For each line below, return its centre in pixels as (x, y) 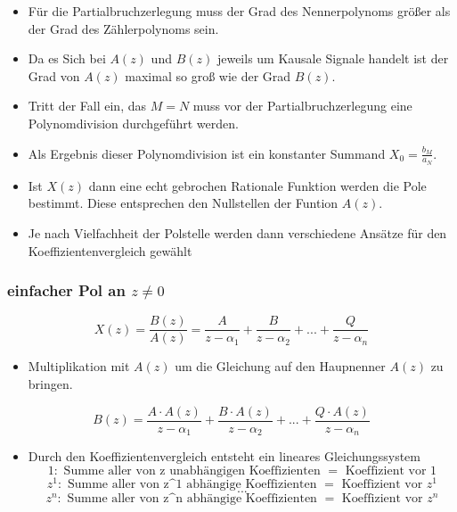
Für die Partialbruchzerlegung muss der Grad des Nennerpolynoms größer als (239, 11)
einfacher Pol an (66, 290)
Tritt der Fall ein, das (87, 106)
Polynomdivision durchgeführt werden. (133, 123)
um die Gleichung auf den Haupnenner (280, 366)
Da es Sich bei (67, 58)
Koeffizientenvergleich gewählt (110, 250)
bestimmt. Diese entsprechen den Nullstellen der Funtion (183, 203)
